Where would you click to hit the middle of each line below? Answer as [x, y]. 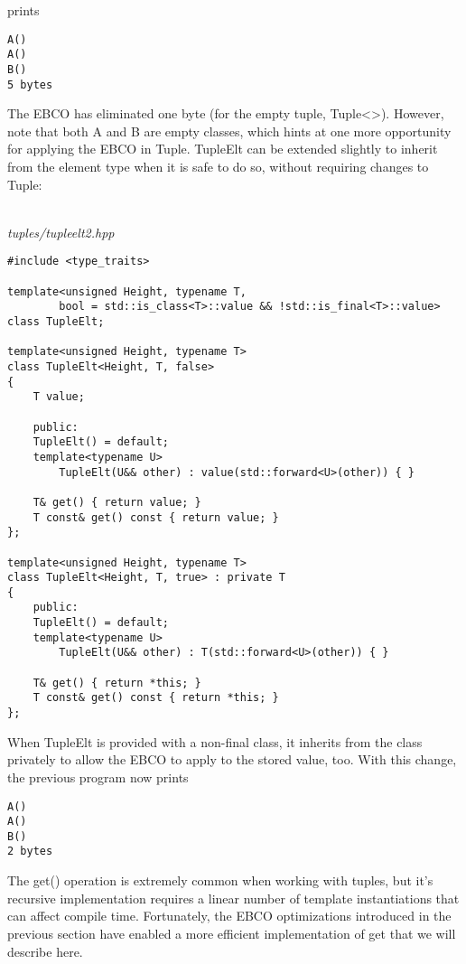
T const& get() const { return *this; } [156, 698]
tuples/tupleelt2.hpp [61, 232]
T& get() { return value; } [117, 502]
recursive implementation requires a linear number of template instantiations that [233, 898]
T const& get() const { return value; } [156, 517]
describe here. [45, 951]
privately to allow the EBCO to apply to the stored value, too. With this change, [232, 759]
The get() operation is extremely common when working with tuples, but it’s [220, 880]
